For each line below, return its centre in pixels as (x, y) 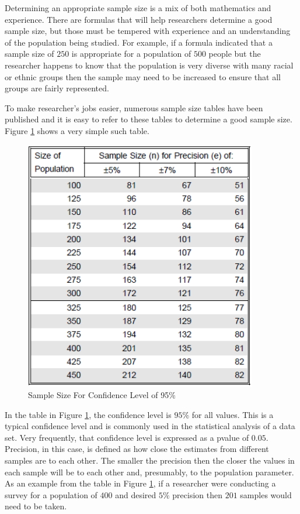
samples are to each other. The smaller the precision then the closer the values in (150, 460)
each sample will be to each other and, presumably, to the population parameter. (149, 472)
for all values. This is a (233, 414)
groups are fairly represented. (57, 88)
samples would (266, 494)
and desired (136, 494)
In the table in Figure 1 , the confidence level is (88, 414)
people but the (235, 54)
